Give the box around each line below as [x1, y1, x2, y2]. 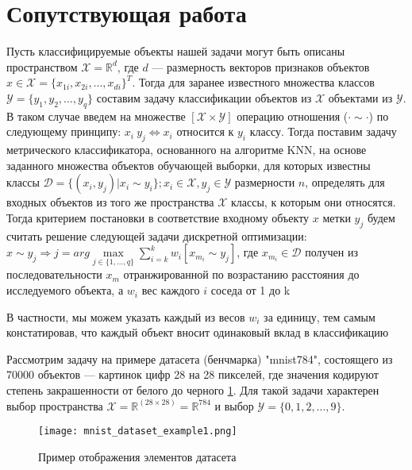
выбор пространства [6, 397, 103, 414]
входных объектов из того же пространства [6, 194, 214, 210]
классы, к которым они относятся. [230, 194, 396, 210]
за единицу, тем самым [264, 308, 375, 325]
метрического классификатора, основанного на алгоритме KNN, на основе [6, 141, 367, 158]
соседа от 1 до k [210, 282, 291, 299]
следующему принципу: [6, 123, 121, 140]
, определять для [305, 174, 385, 191]
